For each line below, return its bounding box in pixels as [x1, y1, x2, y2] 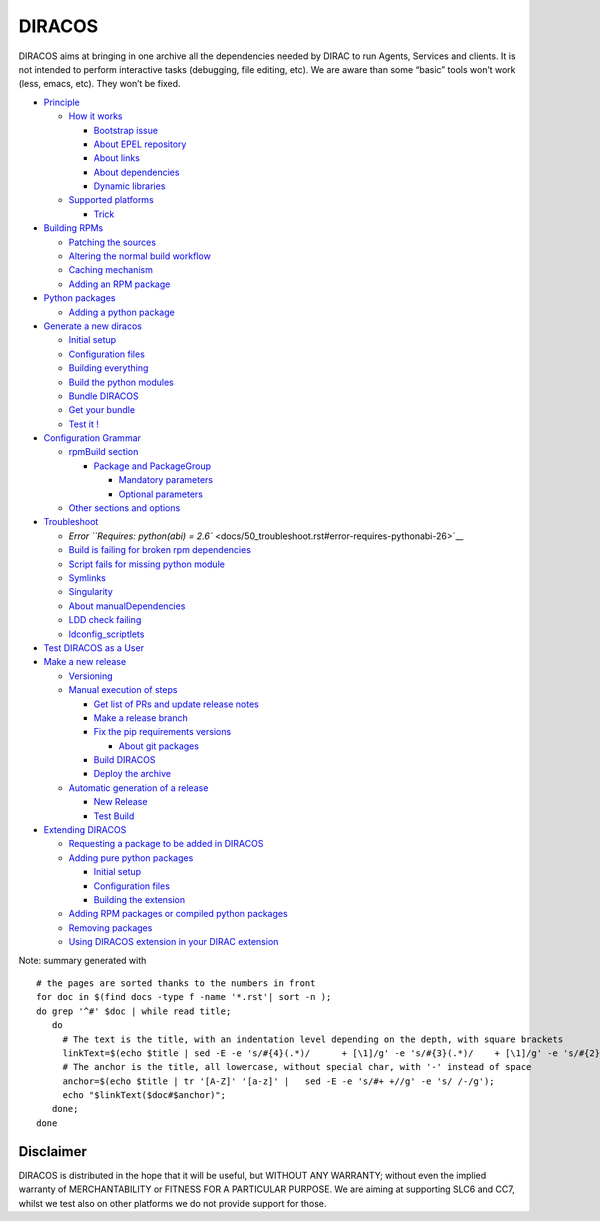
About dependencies [93, 166, 180, 178]
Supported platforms [68, 194, 154, 206]
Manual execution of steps [68, 684, 178, 696]
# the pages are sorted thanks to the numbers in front [36, 977, 316, 989]
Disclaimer [18, 1143, 87, 1160]
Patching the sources [68, 236, 157, 248]
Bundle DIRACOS [68, 390, 139, 402]
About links [93, 152, 140, 164]
